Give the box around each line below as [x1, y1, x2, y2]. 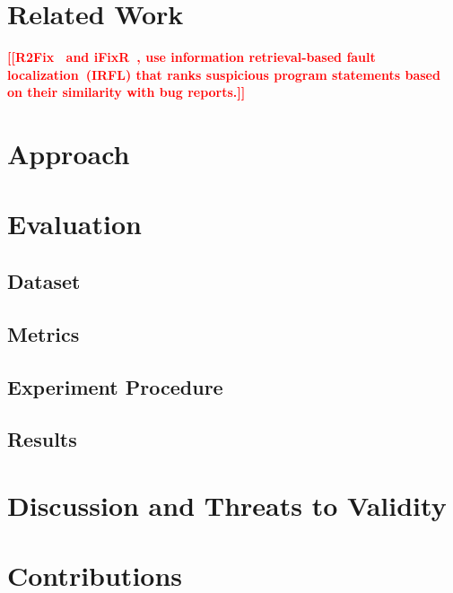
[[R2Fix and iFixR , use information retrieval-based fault [7, 48, 376, 66]
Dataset [7, 267, 81, 295]
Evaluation [7, 205, 142, 242]
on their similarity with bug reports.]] [7, 83, 246, 101]
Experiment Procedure [7, 372, 223, 400]
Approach [7, 135, 130, 172]
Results [7, 425, 77, 453]
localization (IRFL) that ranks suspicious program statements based [7, 65, 440, 83]
